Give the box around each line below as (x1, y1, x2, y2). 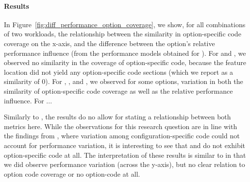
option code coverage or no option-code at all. (4, 168, 140, 179)
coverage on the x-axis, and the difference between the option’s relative (4, 38, 215, 48)
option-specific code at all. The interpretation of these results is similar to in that (4, 149, 246, 160)
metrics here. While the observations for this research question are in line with (4, 121, 237, 131)
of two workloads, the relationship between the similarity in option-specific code (4, 29, 241, 39)
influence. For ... (4, 95, 52, 105)
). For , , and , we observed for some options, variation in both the (45, 76, 243, 86)
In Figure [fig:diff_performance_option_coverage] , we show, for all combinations (4, 19, 246, 29)
